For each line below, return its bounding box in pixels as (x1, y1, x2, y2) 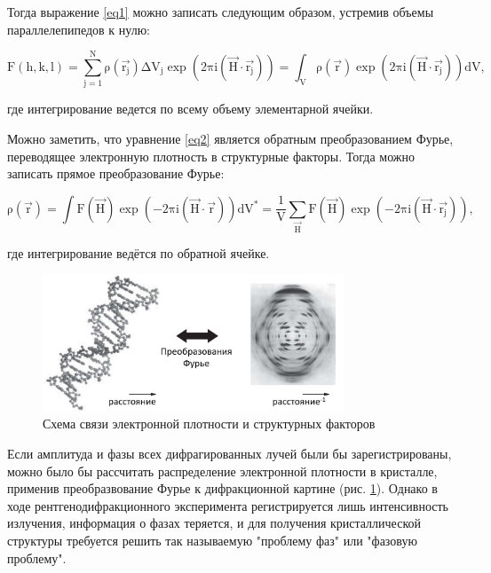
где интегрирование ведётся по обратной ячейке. (7, 243, 270, 262)
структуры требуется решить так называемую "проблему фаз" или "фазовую (7, 531, 417, 550)
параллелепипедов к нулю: (7, 20, 151, 38)
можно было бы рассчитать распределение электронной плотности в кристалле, (7, 461, 438, 480)
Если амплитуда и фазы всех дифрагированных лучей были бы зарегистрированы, (7, 444, 452, 463)
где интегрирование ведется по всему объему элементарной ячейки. (7, 99, 374, 118)
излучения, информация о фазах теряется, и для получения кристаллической (7, 514, 421, 532)
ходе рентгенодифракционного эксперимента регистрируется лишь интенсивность (7, 496, 448, 514)
